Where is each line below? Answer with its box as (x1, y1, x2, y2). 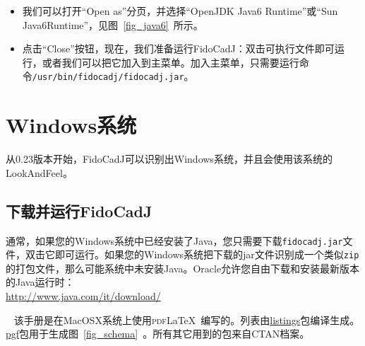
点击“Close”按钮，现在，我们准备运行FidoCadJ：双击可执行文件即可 (22, 41, 335, 56)
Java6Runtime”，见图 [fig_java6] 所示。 (22, 17, 203, 32)
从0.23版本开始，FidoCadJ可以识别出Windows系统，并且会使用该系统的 (6, 151, 333, 166)
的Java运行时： (6, 275, 75, 289)
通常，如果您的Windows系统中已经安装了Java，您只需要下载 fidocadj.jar (6, 233, 343, 248)
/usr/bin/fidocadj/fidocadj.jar (32, 72, 184, 83)
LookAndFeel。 (6, 165, 73, 180)
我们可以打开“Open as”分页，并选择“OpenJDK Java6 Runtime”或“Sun (22, 4, 338, 18)
